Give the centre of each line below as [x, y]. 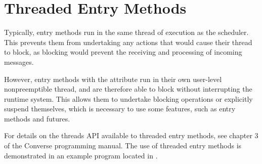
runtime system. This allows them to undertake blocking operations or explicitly [128, 98]
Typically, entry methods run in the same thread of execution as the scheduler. [126, 32]
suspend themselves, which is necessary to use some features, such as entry [120, 109]
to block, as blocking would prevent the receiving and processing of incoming [123, 52]
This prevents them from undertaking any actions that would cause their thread [128, 42]
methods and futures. [37, 118]
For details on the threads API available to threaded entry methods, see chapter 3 [131, 135]
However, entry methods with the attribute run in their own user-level [113, 79]
